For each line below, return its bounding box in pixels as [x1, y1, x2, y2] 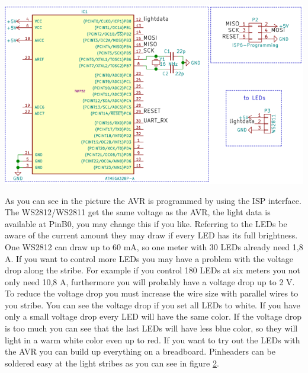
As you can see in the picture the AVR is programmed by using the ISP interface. [5, 194, 301, 206]
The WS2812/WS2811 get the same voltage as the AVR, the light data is [5, 206, 271, 218]
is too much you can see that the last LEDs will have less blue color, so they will [5, 322, 298, 334]
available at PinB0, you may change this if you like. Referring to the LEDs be [5, 217, 287, 229]
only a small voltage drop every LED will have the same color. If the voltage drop [5, 310, 301, 323]
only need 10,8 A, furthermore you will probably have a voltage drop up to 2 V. [5, 275, 295, 288]
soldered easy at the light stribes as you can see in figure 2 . [5, 356, 219, 369]
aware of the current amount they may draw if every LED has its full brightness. [5, 229, 298, 241]
